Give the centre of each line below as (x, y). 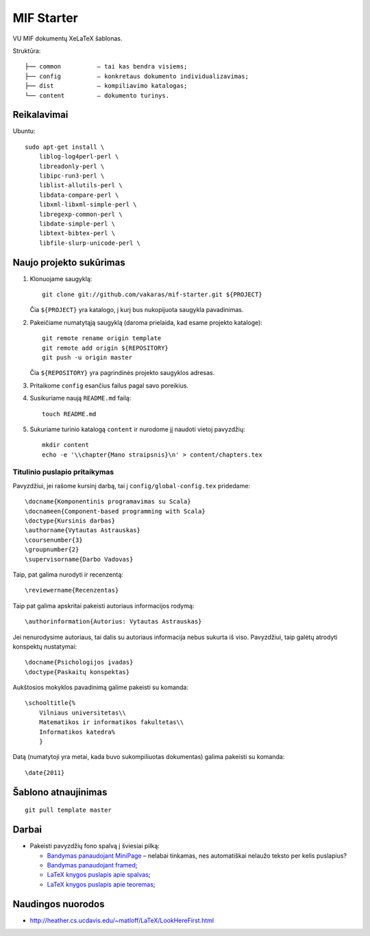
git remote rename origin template (102, 338)
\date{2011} (45, 772)
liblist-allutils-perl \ (81, 185)
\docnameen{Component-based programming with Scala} (115, 511)
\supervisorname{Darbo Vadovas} (79, 559)
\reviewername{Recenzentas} (72, 590)
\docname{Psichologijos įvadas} (79, 662)
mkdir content (65, 445)
